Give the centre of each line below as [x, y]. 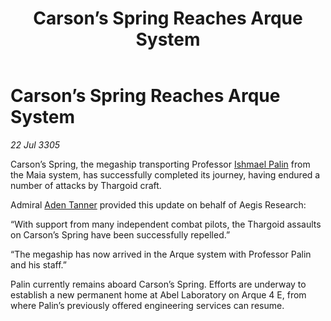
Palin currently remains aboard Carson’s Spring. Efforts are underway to [158, 284]
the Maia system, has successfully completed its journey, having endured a [165, 174]
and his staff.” [38, 264]
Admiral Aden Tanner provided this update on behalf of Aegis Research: [158, 204]
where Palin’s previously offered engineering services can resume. [147, 305]
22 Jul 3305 [35, 144]
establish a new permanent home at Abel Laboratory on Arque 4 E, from [158, 294]
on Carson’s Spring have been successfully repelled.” [120, 234]
